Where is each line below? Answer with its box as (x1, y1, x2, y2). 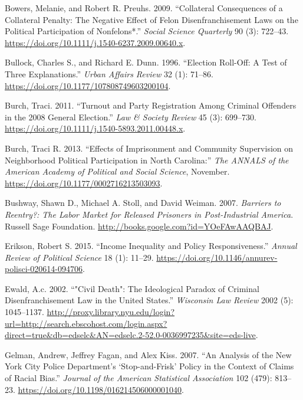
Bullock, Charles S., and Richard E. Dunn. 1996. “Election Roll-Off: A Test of (5, 56, 287, 68)
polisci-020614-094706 (5, 263, 83, 275)
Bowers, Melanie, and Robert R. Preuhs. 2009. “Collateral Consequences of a (5, 2, 283, 14)
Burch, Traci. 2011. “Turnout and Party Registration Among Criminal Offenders (5, 99, 297, 112)
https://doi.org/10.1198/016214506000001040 (18, 383, 182, 395)
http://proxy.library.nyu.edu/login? (47, 306, 175, 318)
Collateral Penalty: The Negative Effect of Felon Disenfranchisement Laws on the (5, 13, 298, 25)
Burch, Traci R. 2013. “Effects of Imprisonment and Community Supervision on (5, 142, 294, 154)
